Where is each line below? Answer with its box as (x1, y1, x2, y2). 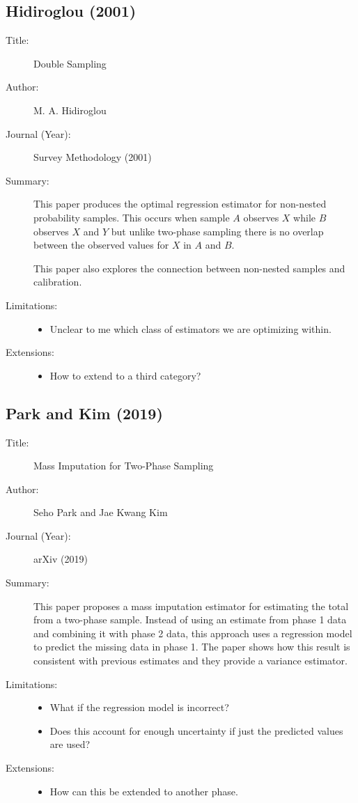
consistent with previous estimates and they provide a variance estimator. (33, 653, 348, 668)
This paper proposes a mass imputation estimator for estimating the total (33, 598, 349, 613)
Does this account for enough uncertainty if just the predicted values (49, 723, 343, 738)
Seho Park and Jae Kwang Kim (33, 505, 168, 520)
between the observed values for (33, 237, 169, 252)
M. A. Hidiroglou (33, 102, 107, 117)
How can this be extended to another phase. (49, 783, 238, 798)
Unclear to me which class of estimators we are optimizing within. (49, 321, 332, 336)
